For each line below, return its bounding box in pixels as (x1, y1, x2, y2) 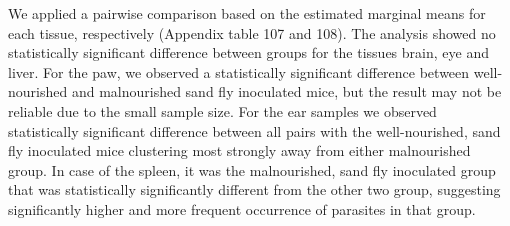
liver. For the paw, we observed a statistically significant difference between (8, 61, 470, 82)
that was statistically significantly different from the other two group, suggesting (8, 179, 501, 200)
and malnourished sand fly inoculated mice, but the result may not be (71, 81, 502, 102)
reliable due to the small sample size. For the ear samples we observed (8, 100, 437, 121)
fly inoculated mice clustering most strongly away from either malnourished (8, 140, 471, 161)
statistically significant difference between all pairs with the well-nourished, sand (8, 120, 501, 141)
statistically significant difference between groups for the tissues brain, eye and (8, 42, 489, 63)
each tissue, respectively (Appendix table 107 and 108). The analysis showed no (8, 22, 496, 43)
